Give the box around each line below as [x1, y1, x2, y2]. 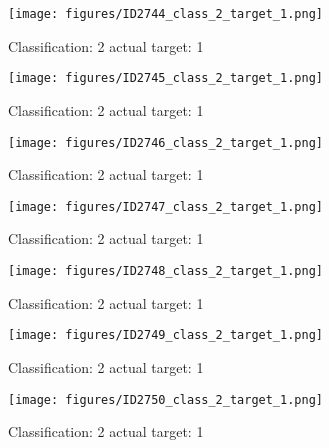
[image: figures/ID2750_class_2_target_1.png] [8, 392, 323, 407]
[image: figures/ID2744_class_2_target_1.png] [8, 7, 323, 21]
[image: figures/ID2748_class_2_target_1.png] [8, 264, 323, 278]
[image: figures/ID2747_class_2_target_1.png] [8, 199, 323, 214]
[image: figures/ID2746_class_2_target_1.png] [8, 135, 323, 150]
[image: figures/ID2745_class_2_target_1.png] [8, 71, 323, 86]
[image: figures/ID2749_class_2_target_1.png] [8, 328, 323, 343]
